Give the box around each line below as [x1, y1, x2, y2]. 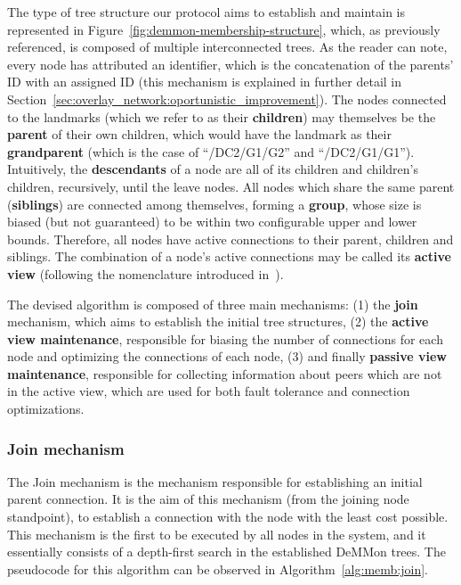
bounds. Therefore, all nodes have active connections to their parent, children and [7, 229, 454, 248]
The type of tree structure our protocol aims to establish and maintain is [7, 3, 406, 21]
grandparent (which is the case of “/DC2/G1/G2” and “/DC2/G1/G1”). [7, 142, 415, 161]
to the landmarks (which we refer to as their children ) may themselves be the [7, 107, 436, 126]
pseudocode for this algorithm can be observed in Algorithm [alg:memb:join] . [7, 559, 428, 578]
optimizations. [7, 400, 85, 418]
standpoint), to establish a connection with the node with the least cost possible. [7, 507, 449, 526]
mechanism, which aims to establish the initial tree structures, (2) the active [7, 312, 429, 331]
